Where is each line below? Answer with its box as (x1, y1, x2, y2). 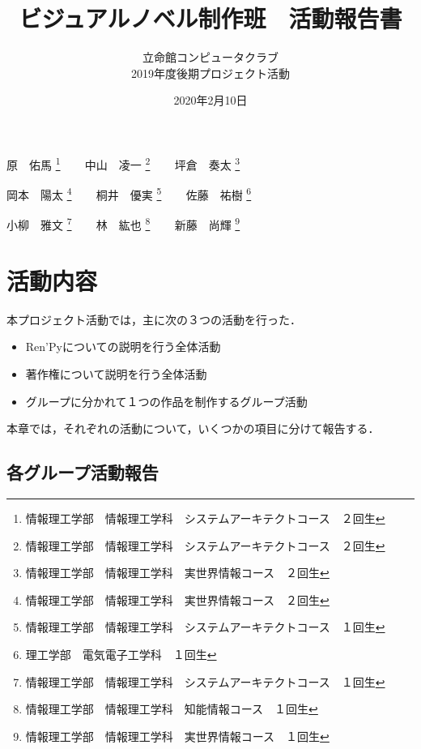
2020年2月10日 (173, 92, 248, 109)
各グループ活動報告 (6, 460, 159, 485)
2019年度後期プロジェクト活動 (131, 64, 290, 81)
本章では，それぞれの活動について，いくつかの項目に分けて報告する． (6, 420, 380, 437)
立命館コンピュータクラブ (142, 49, 279, 66)
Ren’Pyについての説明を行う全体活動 (25, 338, 221, 355)
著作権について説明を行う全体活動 (25, 365, 207, 382)
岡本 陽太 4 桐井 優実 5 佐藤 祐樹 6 (6, 184, 252, 203)
